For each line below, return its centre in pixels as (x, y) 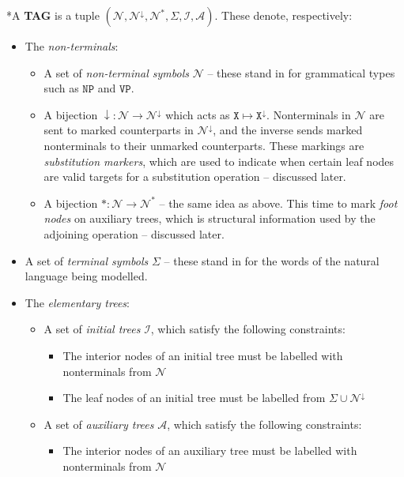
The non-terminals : (72, 46)
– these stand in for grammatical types (301, 72)
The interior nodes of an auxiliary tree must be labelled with (210, 451)
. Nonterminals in (309, 114)
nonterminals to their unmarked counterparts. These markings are (204, 145)
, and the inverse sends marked (288, 130)
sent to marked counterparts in (119, 130)
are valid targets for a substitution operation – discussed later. (195, 177)
